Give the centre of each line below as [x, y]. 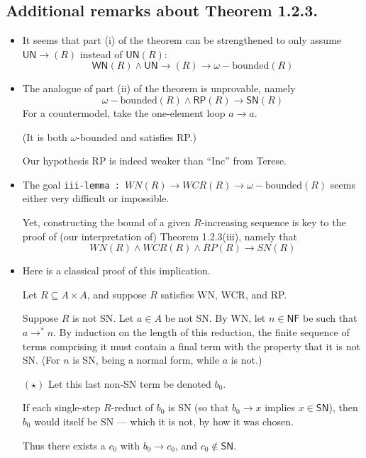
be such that [330, 318]
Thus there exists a [64, 445]
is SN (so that [199, 407]
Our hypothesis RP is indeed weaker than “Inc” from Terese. [155, 161]
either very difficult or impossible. [96, 198]
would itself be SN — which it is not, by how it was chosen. [164, 421]
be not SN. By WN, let [215, 318]
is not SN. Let [103, 318]
